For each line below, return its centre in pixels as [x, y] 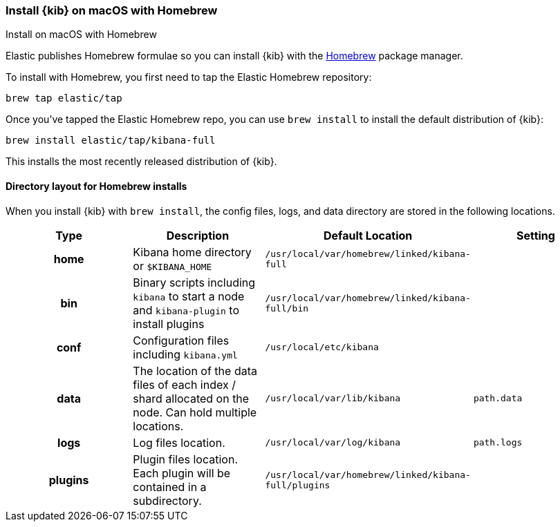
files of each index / [184, 384]
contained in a [170, 487]
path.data [498, 399]
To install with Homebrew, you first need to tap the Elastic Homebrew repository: [189, 77]
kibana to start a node [189, 296]
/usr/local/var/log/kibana [333, 443]
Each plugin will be [182, 473]
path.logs [498, 443]
